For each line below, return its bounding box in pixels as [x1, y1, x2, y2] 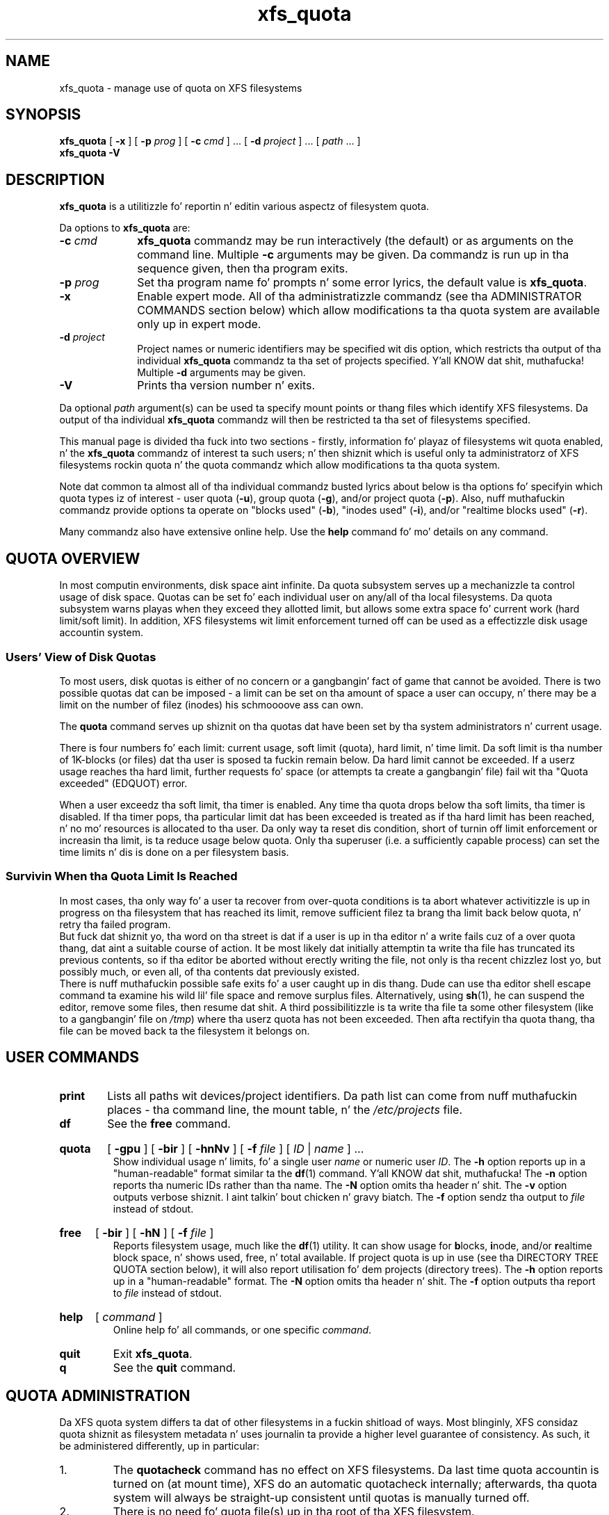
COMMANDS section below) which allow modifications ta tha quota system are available [137, 303, 600, 318]
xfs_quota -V [59, 147, 120, 159]
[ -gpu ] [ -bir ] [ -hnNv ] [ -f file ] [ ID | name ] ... [107, 1142, 364, 1156]
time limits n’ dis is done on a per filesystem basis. [59, 845, 289, 858]
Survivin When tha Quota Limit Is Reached [6, 869, 238, 884]
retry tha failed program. [59, 918, 171, 930]
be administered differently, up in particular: [59, 1440, 260, 1452]
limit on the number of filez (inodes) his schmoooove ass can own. [59, 698, 364, 711]
